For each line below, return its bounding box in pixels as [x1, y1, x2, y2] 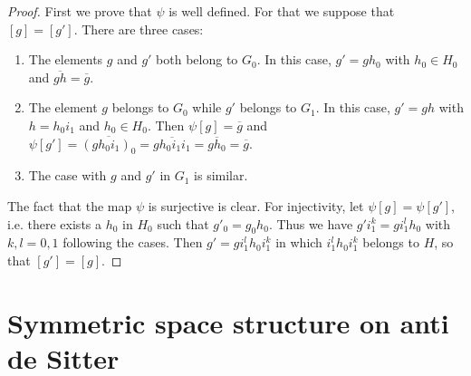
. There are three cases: [73, 19, 204, 38]
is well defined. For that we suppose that [168, 2, 395, 20]
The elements [28, 50, 103, 69]
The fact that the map [7, 196, 132, 215]
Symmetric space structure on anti [7, 304, 449, 341]
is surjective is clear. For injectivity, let [148, 196, 364, 215]
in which [275, 233, 322, 252]
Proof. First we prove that [7, 2, 152, 20]
